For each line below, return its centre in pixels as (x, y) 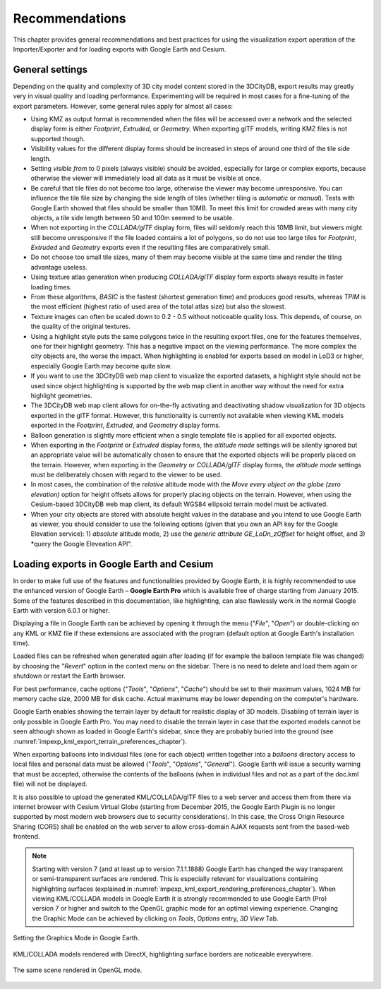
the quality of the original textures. (80, 326)
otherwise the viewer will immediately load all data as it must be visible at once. (146, 178)
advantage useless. (59, 267)
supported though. (58, 138)
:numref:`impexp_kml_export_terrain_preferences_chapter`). (100, 741)
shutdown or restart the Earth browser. (69, 676)
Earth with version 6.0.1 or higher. (61, 610)
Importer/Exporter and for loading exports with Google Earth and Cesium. (120, 49)
